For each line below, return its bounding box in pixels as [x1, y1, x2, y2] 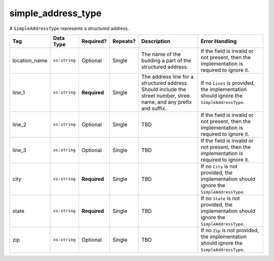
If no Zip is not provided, [200, 227, 259, 234]
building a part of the [141, 57, 191, 64]
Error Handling [200, 38, 237, 45]
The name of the [141, 51, 181, 58]
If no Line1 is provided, [200, 79, 255, 86]
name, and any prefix [141, 98, 192, 105]
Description [141, 38, 170, 45]
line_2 [12, 121, 27, 128]
